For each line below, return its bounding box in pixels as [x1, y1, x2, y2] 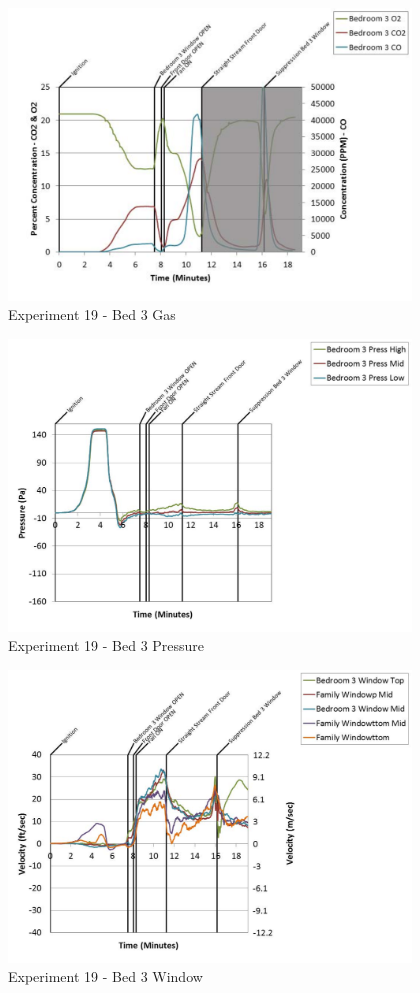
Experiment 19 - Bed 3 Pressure [8, 635, 205, 656]
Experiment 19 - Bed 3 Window [8, 966, 203, 987]
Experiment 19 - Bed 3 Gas [8, 304, 176, 325]
